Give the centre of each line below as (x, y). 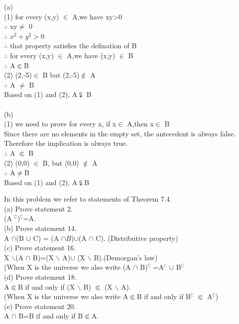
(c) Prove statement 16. (40, 248)
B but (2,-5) (61, 75)
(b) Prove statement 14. (40, 228)
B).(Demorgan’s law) (126, 257)
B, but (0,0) (61, 162)
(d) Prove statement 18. (40, 277)
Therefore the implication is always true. (66, 143)
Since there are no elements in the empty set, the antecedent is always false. (120, 133)
